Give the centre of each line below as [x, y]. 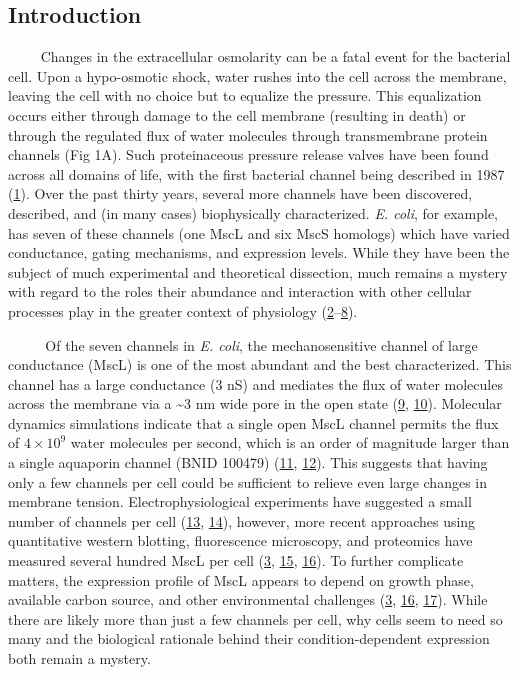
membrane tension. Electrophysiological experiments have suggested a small [240, 501]
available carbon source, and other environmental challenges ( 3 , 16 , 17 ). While [248, 599]
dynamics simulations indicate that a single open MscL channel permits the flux [253, 422]
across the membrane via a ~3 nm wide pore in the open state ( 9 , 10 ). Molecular [255, 403]
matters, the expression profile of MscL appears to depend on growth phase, [241, 579]
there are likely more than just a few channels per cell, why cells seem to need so [255, 618]
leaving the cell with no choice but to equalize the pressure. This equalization [245, 95]
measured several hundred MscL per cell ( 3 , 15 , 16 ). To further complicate [236, 560]
